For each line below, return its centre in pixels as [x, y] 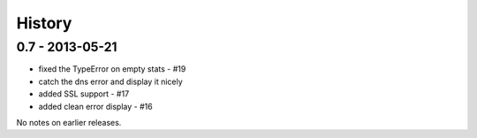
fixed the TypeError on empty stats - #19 [112, 69]
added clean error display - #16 [96, 106]
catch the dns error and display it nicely [110, 81]
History [44, 23]
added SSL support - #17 [84, 94]
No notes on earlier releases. [69, 122]
